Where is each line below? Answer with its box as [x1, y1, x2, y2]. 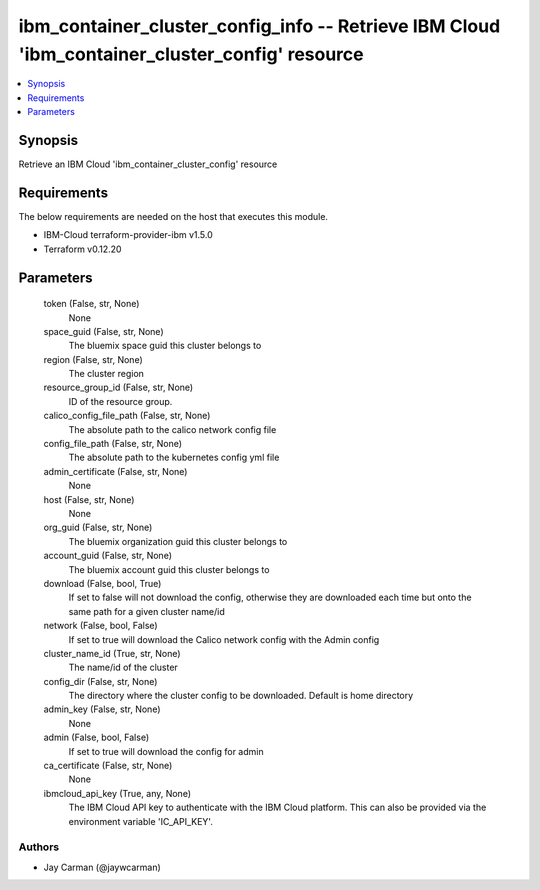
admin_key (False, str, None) [43, 703, 161, 715]
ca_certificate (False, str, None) [43, 760, 173, 772]
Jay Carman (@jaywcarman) [43, 861, 162, 873]
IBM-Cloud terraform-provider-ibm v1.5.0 [43, 229, 214, 241]
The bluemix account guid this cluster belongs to [68, 563, 270, 575]
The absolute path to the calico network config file [68, 423, 277, 435]
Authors [18, 840, 60, 854]
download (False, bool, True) [43, 577, 162, 589]
